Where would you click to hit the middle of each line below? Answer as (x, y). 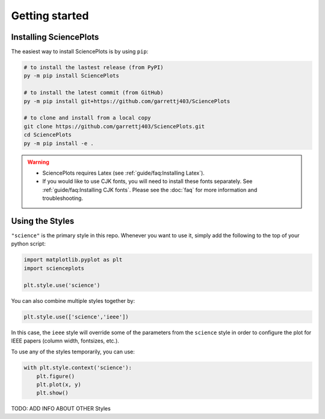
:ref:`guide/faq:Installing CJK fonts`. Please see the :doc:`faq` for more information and (150, 190)
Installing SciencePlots (55, 37)
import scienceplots (54, 268)
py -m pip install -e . (59, 143)
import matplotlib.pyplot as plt (73, 260)
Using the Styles (43, 221)
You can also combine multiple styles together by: (73, 300)
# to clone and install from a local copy (87, 118)
